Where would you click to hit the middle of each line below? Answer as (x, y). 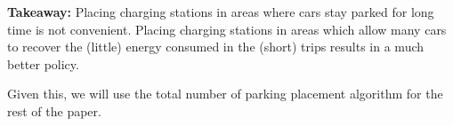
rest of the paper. (54, 110)
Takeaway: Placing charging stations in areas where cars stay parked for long (221, 12)
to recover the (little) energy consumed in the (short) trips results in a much (216, 47)
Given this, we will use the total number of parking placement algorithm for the (225, 94)
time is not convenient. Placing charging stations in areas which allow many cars (227, 29)
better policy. (43, 63)
